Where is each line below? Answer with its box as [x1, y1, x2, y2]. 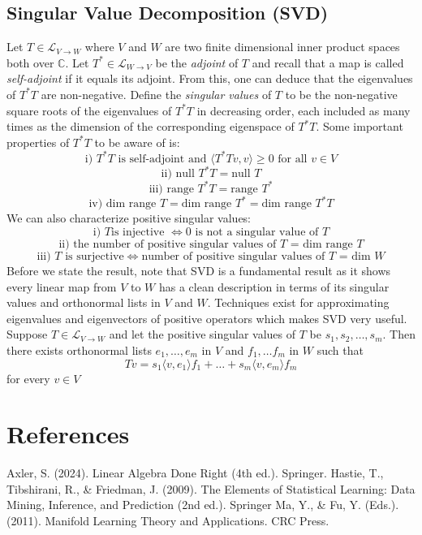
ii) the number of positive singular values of [58, 238, 277, 250]
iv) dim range [88, 198, 157, 210]
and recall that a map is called [252, 54, 404, 71]
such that [316, 341, 364, 358]
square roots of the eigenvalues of [6, 101, 172, 119]
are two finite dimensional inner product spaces [165, 38, 400, 55]
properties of [6, 133, 70, 150]
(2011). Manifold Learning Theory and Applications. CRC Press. [6, 512, 329, 529]
